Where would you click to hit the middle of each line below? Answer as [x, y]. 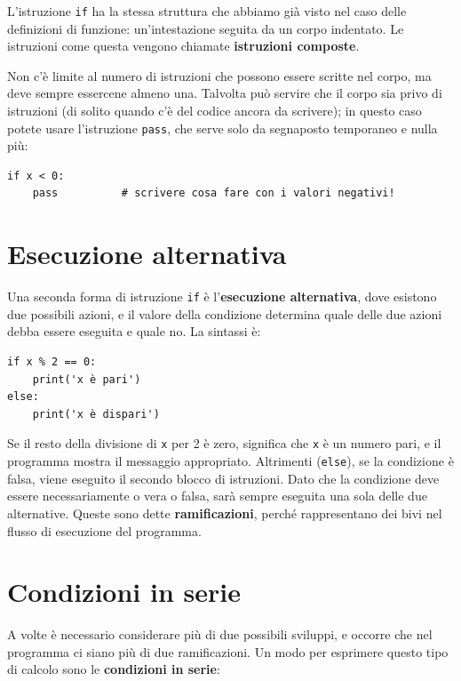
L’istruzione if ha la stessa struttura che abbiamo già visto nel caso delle [207, 11]
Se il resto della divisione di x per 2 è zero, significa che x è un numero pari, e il [224, 443]
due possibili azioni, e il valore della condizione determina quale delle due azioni [225, 313]
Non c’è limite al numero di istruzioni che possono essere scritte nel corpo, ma [219, 75]
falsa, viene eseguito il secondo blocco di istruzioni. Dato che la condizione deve [223, 478]
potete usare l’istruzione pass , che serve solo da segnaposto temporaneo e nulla [223, 128]
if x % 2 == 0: [52, 362]
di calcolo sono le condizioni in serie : [114, 669]
